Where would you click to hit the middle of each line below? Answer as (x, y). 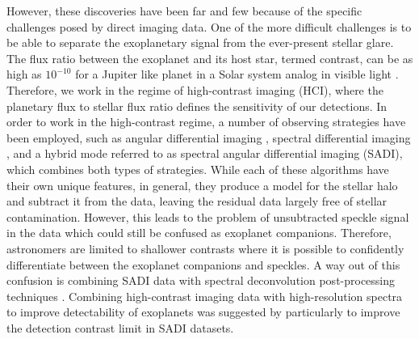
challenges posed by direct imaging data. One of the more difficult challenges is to (209, 26)
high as (24, 74)
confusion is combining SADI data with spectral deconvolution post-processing (201, 280)
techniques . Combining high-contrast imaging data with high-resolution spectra (205, 296)
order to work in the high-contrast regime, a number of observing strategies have (206, 122)
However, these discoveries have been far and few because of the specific (184, 11)
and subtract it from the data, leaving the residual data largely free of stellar (197, 201)
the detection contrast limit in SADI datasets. (120, 327)
